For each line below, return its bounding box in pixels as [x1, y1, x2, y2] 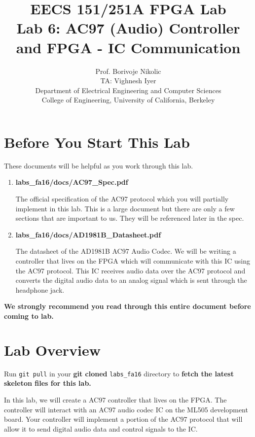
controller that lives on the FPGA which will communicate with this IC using [15, 255, 251, 266]
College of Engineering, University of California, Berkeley [41, 95, 215, 105]
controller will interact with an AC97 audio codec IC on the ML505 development [4, 404, 248, 414]
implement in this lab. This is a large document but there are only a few [15, 203, 235, 213]
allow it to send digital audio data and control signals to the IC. [4, 423, 198, 434]
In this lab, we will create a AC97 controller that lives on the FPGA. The [4, 394, 227, 404]
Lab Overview [4, 339, 101, 360]
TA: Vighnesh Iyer [100, 75, 156, 86]
